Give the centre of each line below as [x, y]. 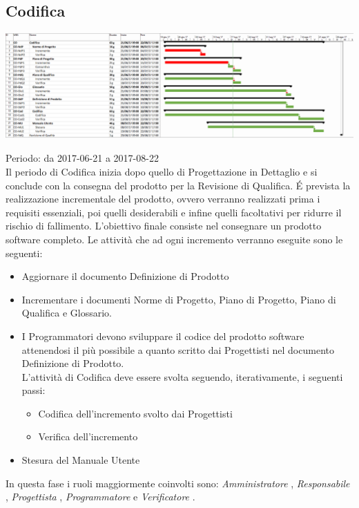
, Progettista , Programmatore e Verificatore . [100, 497]
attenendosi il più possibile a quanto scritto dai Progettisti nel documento [178, 349]
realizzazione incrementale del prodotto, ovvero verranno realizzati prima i [163, 199]
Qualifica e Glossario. [67, 313]
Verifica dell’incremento [88, 436]
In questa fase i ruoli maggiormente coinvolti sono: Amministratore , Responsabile [178, 483]
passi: [33, 390]
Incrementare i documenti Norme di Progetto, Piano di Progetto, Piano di [179, 299]
